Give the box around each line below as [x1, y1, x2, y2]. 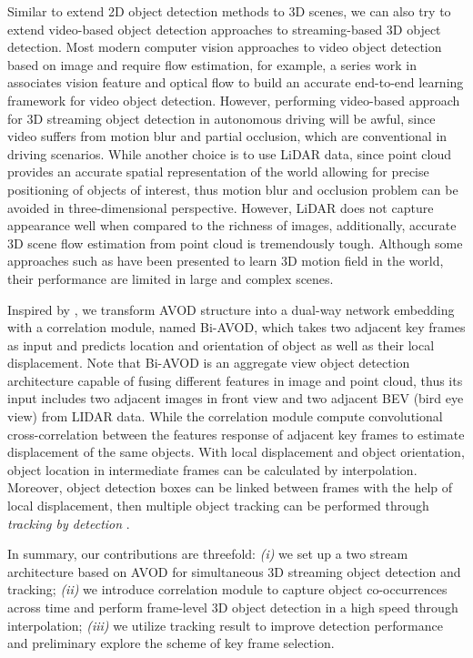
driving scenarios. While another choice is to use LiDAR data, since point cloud [7, 144, 451, 163]
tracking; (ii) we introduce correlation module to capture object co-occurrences [7, 580, 448, 599]
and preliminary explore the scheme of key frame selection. [7, 633, 335, 653]
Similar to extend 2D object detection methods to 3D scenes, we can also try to [7, 2, 451, 20]
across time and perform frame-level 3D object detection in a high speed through [7, 598, 458, 616]
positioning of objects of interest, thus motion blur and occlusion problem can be [7, 179, 458, 198]
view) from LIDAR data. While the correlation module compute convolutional [7, 407, 443, 426]
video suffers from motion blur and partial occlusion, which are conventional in [7, 127, 448, 146]
